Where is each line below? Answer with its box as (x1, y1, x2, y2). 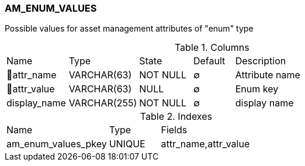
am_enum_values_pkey (6, 138, 107, 150)
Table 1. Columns (174, 41, 249, 54)
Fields (161, 124, 188, 136)
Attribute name (235, 69, 300, 81)
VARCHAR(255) (68, 97, 137, 109)
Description (235, 55, 286, 67)
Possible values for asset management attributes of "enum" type (5, 23, 254, 34)
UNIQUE (109, 138, 145, 150)
